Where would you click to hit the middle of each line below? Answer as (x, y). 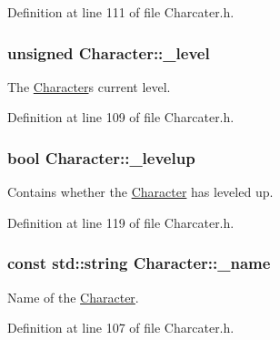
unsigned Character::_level (109, 52)
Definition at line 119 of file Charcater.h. (121, 222)
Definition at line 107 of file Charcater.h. (121, 328)
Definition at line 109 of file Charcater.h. (121, 117)
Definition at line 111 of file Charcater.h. (121, 12)
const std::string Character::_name (139, 263)
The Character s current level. (89, 86)
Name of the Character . (73, 297)
